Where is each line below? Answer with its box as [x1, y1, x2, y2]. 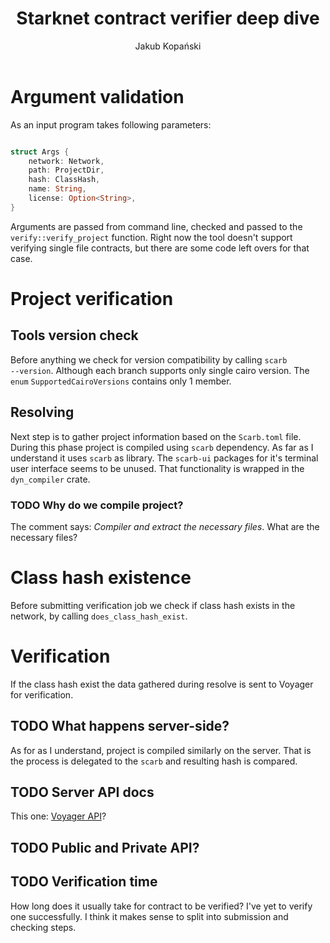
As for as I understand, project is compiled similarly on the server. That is [10, 744, 312, 756]
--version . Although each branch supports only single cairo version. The [10, 364, 310, 376]
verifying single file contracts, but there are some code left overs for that [10, 242, 310, 254]
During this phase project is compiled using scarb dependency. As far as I [10, 441, 314, 453]
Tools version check [10, 327, 139, 344]
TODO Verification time [10, 873, 158, 891]
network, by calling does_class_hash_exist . [10, 610, 188, 622]
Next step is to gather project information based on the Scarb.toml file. [10, 430, 302, 442]
